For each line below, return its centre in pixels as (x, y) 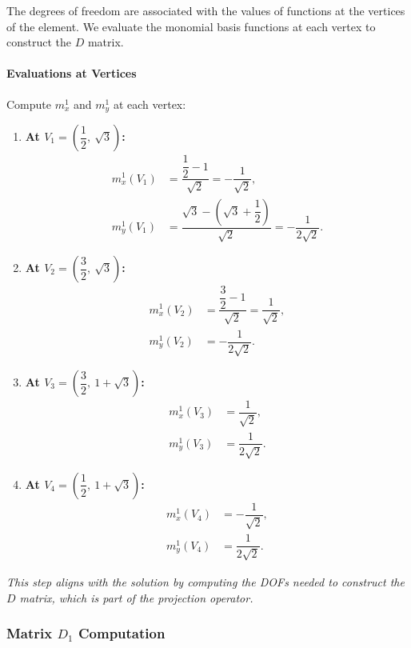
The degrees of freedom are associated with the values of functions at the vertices (206, 10)
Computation (122, 633)
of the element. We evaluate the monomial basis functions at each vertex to (191, 26)
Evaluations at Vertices (72, 73)
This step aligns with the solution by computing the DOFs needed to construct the (205, 581)
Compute (29, 104)
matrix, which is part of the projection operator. (136, 597)
